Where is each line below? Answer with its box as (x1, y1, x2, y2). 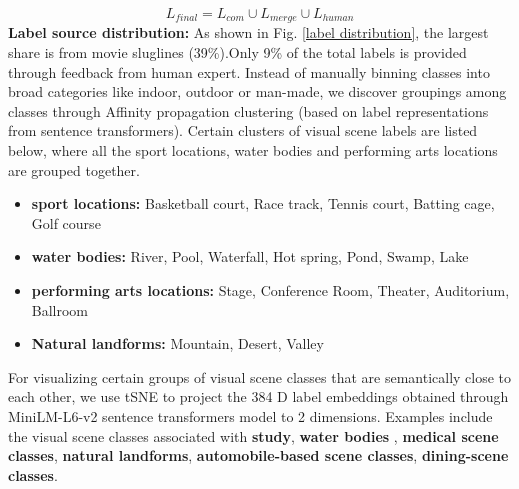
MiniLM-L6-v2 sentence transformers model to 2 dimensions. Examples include (8, 405, 493, 426)
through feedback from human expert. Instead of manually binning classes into (8, 61, 490, 82)
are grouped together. (8, 159, 140, 180)
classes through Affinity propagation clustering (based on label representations (8, 100, 489, 121)
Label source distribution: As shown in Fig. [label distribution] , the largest (8, 22, 489, 43)
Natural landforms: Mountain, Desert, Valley (31, 333, 324, 354)
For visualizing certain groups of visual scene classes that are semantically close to (8, 366, 512, 387)
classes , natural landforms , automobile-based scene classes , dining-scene (8, 445, 509, 466)
